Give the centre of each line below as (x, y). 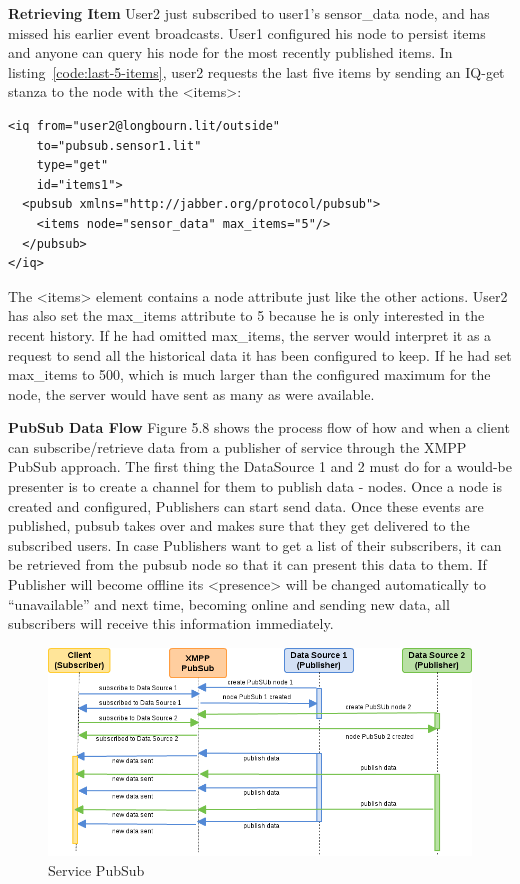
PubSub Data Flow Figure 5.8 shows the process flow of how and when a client (259, 427)
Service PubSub (96, 869)
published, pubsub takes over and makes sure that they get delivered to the (239, 525)
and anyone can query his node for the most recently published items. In (230, 52)
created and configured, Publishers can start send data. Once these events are (246, 505)
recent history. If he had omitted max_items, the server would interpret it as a (250, 334)
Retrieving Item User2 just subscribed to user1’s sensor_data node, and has (249, 13)
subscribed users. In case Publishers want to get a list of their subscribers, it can (255, 544)
